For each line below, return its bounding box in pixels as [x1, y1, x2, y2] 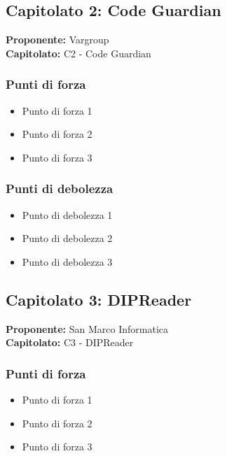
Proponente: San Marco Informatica [6, 321, 168, 336]
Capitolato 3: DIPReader [6, 288, 192, 310]
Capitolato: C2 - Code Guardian [6, 45, 151, 60]
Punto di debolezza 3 [22, 254, 113, 269]
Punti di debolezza [6, 180, 113, 197]
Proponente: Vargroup [6, 32, 109, 47]
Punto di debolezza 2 [22, 231, 113, 245]
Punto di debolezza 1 [22, 207, 113, 222]
